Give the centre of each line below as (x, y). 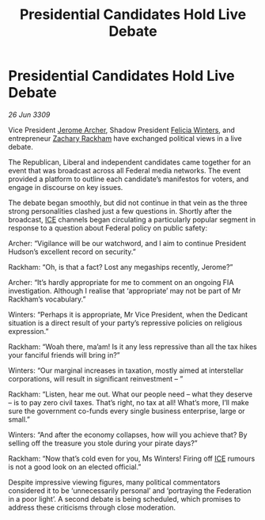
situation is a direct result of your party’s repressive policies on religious (125, 323)
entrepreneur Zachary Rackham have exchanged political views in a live (125, 138)
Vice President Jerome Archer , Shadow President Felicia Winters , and (121, 130)
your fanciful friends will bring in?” (64, 355)
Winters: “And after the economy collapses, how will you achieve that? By (128, 435)
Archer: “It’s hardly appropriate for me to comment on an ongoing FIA (121, 282)
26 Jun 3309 (29, 114)
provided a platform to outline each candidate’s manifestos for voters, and (129, 179)
